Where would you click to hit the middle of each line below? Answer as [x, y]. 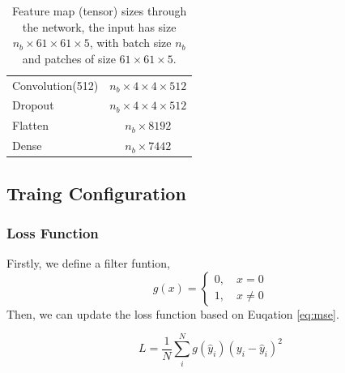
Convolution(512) [55, 85]
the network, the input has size [99, 26]
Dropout [33, 105]
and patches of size [69, 58]
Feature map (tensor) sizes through [100, 11]
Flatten [30, 125]
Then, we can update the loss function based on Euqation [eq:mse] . [173, 313]
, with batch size [130, 43]
